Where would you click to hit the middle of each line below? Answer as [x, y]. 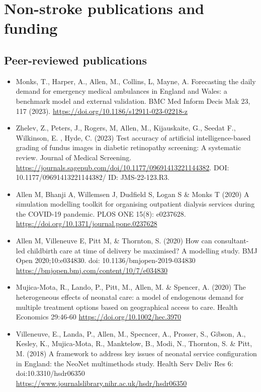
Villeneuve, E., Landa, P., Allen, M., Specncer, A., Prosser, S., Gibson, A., [131, 333]
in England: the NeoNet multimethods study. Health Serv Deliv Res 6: [124, 363]
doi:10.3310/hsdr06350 [50, 373]
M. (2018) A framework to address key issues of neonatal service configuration [136, 353]
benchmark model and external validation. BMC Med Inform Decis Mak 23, [133, 101]
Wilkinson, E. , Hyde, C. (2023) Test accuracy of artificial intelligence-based [133, 137]
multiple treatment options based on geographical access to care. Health [127, 307]
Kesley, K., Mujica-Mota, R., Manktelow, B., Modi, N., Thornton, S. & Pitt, [134, 343]
